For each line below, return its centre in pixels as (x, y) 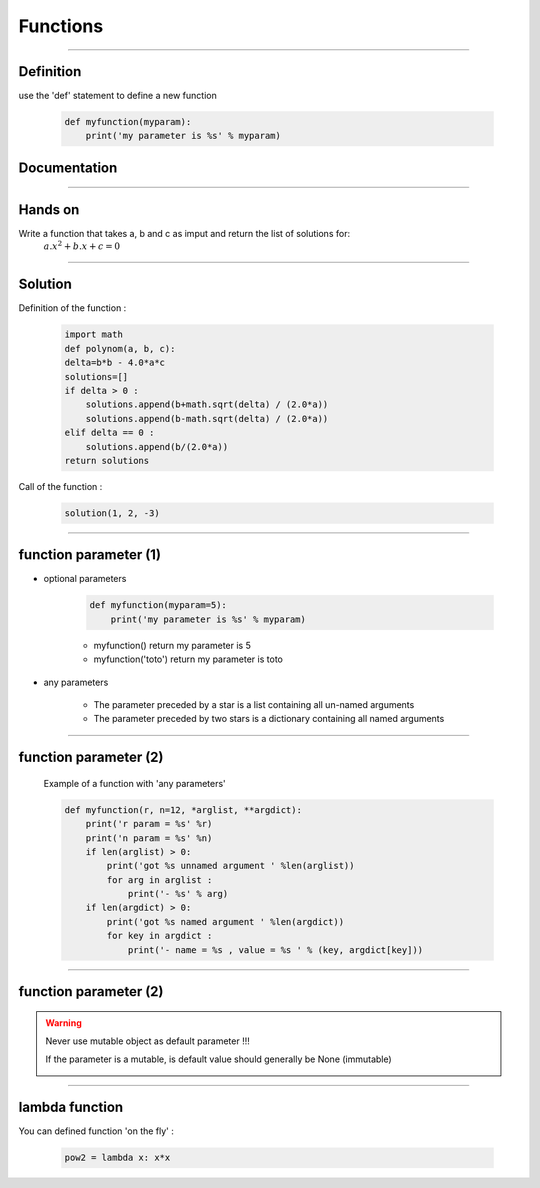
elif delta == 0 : (109, 433)
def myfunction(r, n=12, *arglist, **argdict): (183, 809)
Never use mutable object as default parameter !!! (147, 1041)
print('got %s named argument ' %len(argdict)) (225, 921)
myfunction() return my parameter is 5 (172, 645)
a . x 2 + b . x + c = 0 (81, 245)
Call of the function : (60, 486)
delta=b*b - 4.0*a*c (114, 363)
